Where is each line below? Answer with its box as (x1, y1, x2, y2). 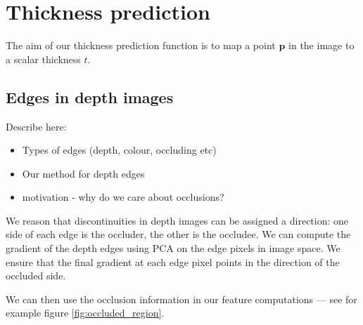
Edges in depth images (6, 86, 174, 107)
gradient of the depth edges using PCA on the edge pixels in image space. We (6, 241, 340, 256)
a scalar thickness (6, 51, 81, 66)
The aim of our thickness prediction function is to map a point (6, 38, 276, 53)
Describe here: (6, 119, 67, 133)
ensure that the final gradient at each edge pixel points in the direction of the (6, 254, 340, 269)
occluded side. (6, 268, 66, 283)
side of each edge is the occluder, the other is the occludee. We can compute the (6, 227, 351, 241)
